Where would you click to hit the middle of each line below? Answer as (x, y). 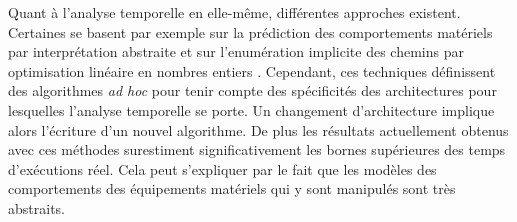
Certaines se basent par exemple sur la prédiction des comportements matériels (250, 31)
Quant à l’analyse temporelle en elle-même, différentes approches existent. (234, 12)
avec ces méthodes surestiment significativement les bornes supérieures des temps (257, 149)
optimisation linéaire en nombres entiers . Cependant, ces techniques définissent (252, 70)
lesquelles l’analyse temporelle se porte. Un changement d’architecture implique (251, 109)
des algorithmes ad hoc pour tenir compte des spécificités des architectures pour (252, 90)
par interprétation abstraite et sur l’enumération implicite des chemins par (236, 51)
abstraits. (36, 207)
